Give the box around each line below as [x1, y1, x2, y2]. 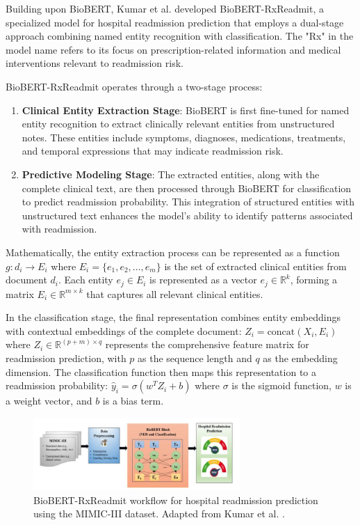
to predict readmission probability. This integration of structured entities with [22, 194, 355, 209]
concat [267, 327, 295, 337]
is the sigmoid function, [231, 378, 332, 393]
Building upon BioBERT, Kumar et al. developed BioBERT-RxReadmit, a [6, 1, 324, 15]
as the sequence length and [138, 350, 252, 365]
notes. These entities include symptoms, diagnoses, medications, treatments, [22, 130, 346, 144]
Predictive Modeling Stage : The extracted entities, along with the [22, 166, 320, 181]
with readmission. [22, 221, 97, 236]
